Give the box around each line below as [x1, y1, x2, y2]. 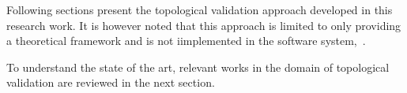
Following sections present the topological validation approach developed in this [6, 2, 393, 17]
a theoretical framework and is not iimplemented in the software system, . [6, 32, 366, 49]
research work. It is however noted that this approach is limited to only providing [6, 17, 401, 33]
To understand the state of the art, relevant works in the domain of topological [6, 58, 390, 75]
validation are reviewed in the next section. [6, 74, 215, 91]
